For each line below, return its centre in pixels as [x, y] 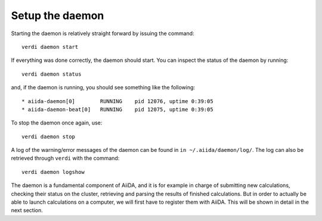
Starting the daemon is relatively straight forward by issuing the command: [103, 33]
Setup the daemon [58, 15]
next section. [27, 210]
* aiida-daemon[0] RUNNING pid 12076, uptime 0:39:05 [118, 101]
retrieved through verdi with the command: [65, 158]
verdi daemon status [52, 74]
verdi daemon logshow [53, 172]
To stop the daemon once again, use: [57, 123]
